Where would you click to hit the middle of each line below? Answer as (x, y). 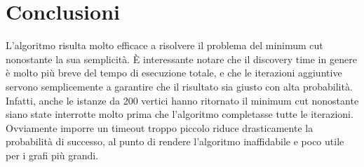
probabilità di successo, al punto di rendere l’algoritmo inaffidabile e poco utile (175, 141)
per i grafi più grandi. (52, 155)
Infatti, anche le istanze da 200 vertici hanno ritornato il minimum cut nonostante (182, 100)
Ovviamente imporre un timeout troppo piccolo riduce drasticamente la (160, 127)
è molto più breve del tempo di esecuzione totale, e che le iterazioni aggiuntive (174, 73)
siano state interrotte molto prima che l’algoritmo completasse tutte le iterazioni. (180, 114)
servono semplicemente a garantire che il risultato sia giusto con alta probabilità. (179, 86)
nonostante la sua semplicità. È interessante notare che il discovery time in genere (181, 59)
